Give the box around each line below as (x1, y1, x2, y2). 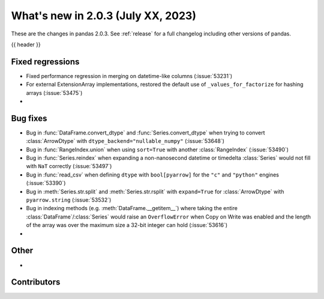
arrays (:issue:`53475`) (26, 89, 83, 96)
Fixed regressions (11, 56, 80, 67)
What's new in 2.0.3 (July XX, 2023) (11, 9, 196, 22)
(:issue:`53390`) (26, 180, 66, 187)
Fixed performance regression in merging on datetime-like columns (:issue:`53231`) (26, 72, 233, 79)
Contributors (11, 277, 61, 288)
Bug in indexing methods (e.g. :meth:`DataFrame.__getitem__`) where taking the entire (26, 205, 238, 212)
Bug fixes (11, 113, 47, 123)
